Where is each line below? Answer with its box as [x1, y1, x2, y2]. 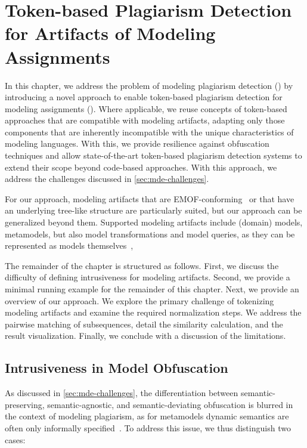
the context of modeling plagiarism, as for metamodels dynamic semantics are [5, 410, 289, 422]
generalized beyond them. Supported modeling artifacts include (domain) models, [5, 216, 303, 228]
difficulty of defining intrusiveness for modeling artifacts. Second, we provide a [5, 271, 290, 283]
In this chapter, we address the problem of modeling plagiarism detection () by [5, 79, 293, 91]
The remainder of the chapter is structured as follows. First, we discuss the [5, 259, 279, 271]
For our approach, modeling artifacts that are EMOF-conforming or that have [5, 192, 294, 205]
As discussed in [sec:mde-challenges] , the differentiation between [5, 387, 238, 399]
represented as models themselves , [5, 239, 134, 252]
